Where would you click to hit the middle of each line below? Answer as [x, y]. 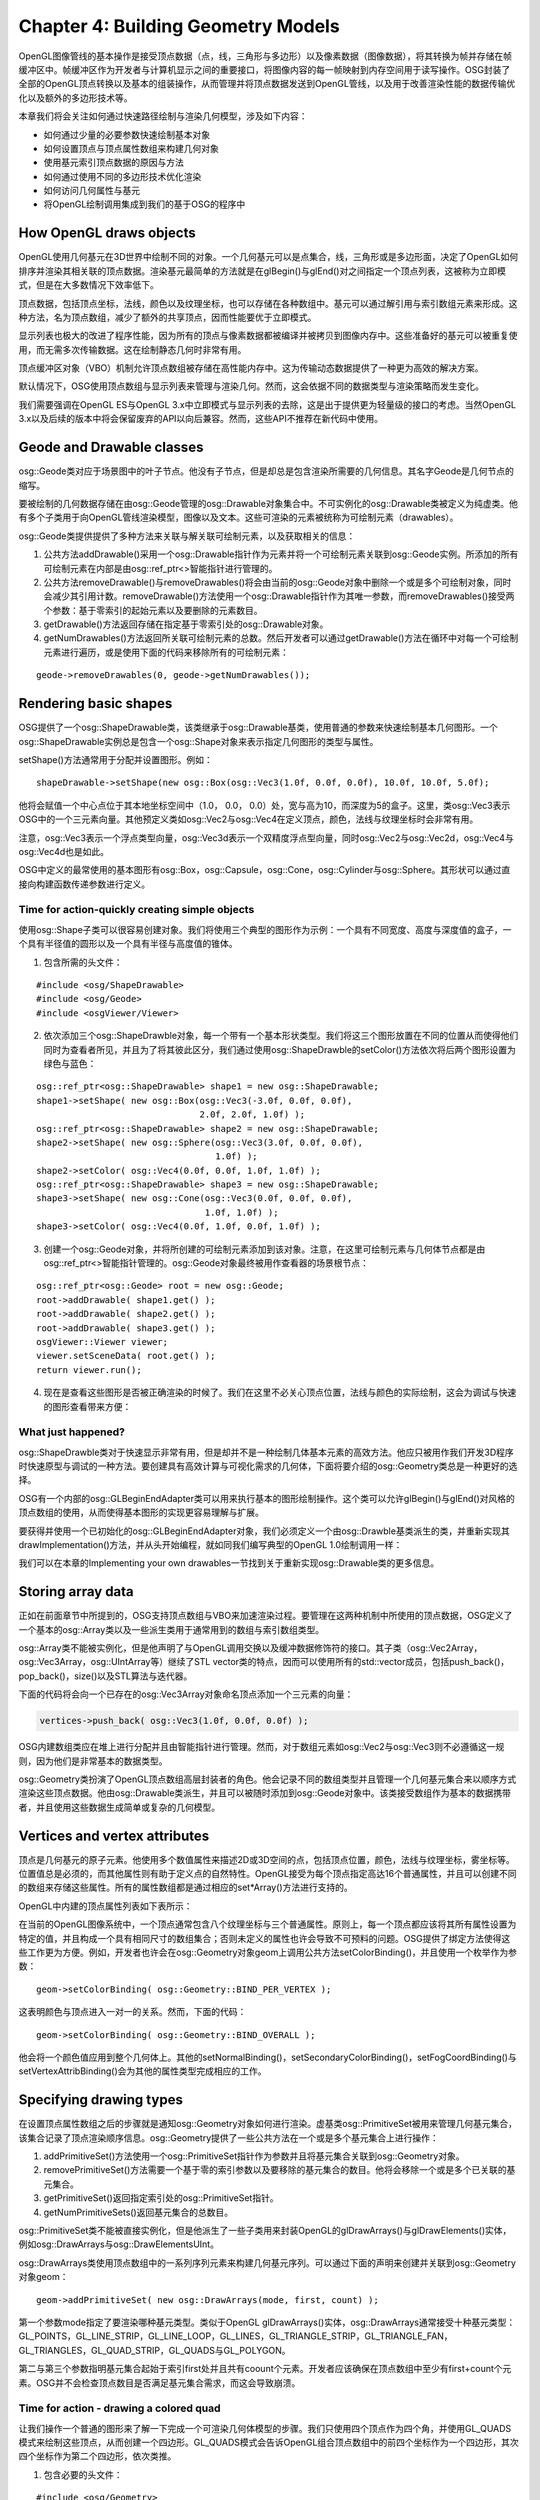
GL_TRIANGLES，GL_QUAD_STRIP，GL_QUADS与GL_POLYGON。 [154, 2350]
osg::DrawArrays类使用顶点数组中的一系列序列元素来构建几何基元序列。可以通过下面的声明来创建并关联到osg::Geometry [267, 2262]
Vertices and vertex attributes [114, 1835]
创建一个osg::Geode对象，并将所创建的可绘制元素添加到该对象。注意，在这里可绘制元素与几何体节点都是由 [264, 1249]
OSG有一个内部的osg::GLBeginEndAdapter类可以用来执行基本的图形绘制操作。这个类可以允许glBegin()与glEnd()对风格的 [266, 1498]
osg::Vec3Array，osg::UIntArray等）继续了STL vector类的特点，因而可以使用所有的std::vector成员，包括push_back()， [264, 1662]
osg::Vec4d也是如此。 [64, 851]
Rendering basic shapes [95, 703]
